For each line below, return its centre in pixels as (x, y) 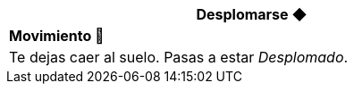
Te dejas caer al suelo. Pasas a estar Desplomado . (179, 57)
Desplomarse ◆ (252, 14)
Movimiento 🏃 (57, 36)
